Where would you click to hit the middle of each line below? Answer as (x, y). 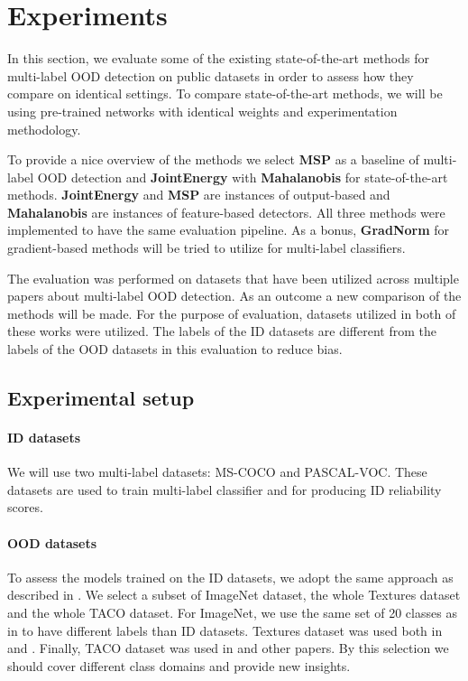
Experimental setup (101, 398)
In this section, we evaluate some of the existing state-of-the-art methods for (218, 58)
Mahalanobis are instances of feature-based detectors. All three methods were (226, 212)
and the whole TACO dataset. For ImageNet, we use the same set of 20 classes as (232, 612)
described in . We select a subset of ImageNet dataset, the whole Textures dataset (234, 595)
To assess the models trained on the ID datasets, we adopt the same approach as (230, 577)
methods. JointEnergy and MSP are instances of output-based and (199, 195)
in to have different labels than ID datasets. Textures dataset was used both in (225, 630)
